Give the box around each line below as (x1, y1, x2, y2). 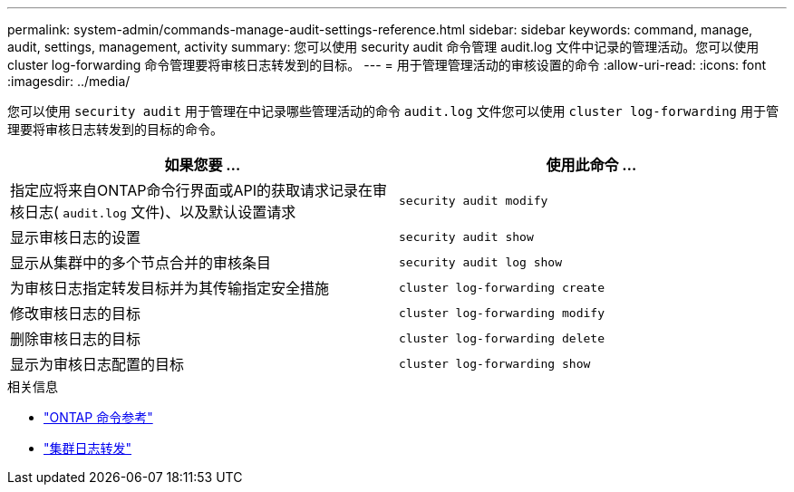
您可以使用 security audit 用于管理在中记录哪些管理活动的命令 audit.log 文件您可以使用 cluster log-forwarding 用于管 (7, 103, 779, 119)
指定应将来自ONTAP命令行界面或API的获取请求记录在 (10, 181, 373, 199)
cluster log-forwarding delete (399, 331, 605, 345)
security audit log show (399, 255, 563, 269)
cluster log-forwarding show (399, 356, 591, 371)
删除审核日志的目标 (10, 330, 141, 348)
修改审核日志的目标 (10, 304, 141, 323)
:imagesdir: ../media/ (7, 73, 131, 89)
